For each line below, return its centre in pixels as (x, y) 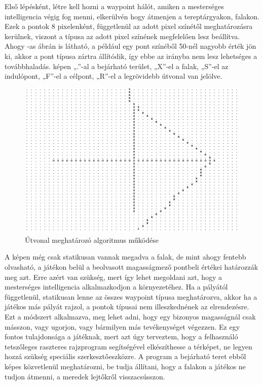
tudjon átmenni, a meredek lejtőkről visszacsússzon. (85, 376)
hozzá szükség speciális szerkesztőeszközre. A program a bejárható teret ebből (125, 356)
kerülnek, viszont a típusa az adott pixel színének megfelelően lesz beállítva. (122, 36)
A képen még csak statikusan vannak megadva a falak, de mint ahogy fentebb (125, 257)
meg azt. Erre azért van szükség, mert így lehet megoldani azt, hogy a (114, 277)
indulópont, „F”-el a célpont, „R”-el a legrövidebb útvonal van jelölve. (114, 76)
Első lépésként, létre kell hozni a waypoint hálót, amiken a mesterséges (114, 6)
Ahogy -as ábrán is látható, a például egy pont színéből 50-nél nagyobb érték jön (130, 46)
